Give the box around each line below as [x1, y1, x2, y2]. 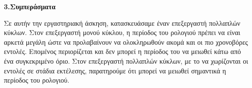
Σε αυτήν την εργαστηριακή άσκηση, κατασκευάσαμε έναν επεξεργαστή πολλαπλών [4, 18, 240, 28]
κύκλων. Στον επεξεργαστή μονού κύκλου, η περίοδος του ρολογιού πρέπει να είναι [4, 27, 240, 37]
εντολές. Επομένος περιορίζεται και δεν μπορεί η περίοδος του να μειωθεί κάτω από [4, 46, 241, 56]
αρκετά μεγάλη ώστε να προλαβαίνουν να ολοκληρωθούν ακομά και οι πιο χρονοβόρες [4, 36, 248, 47]
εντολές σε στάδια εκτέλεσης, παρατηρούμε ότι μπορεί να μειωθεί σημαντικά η [4, 65, 226, 75]
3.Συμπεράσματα [4, 1, 55, 11]
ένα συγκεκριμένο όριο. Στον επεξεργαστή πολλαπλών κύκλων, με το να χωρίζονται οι [4, 55, 248, 66]
